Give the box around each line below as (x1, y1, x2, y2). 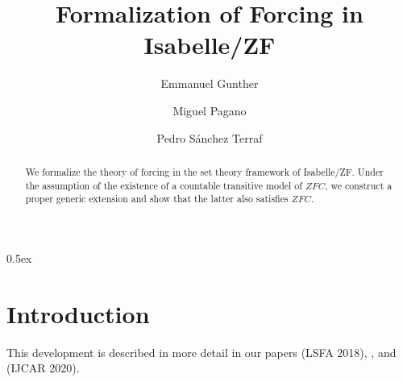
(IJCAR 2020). (6, 359, 80, 376)
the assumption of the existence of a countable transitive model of (25, 178, 302, 192)
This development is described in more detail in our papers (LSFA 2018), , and (6, 343, 397, 360)
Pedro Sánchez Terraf (156, 129, 263, 146)
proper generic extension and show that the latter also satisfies (25, 192, 289, 206)
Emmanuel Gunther (160, 75, 259, 92)
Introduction (6, 297, 150, 330)
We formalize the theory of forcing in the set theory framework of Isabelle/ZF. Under (25, 164, 384, 178)
